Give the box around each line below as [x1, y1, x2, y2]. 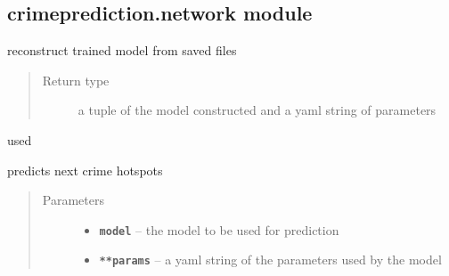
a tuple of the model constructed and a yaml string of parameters [78, 101, 437, 119]
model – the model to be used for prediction [99, 220, 339, 239]
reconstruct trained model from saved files [7, 41, 237, 60]
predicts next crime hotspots [7, 160, 163, 179]
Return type [42, 70, 110, 89]
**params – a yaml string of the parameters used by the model [99, 250, 442, 269]
